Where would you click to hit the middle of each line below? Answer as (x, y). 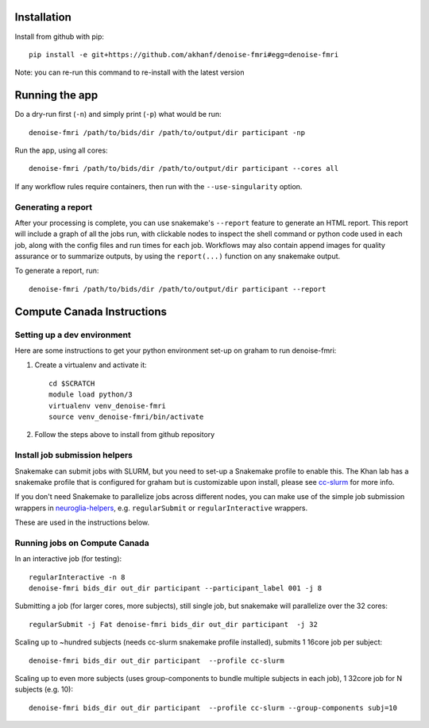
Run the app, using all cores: (61, 150)
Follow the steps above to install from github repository (125, 435)
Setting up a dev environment (73, 335)
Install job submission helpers (74, 455)
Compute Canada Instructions (91, 311)
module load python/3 (91, 395)
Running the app (56, 95)
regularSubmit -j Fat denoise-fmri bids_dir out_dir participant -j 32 (173, 624)
